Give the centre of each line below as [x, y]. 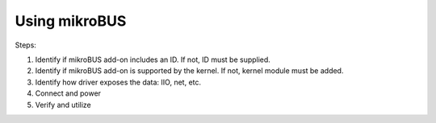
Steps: [25, 45]
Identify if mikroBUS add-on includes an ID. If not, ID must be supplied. [153, 59]
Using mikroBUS [71, 21]
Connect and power [68, 93]
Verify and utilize [63, 105]
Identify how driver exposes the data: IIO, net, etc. [118, 82]
